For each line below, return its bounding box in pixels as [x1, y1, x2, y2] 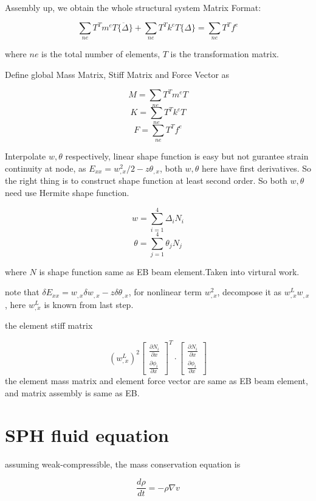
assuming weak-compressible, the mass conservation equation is [5, 457, 241, 470]
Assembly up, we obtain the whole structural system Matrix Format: [5, 1, 261, 13]
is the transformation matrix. [170, 47, 280, 60]
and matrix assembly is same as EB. [5, 386, 140, 399]
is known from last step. [44, 298, 134, 310]
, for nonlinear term [128, 286, 202, 298]
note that [5, 286, 39, 298]
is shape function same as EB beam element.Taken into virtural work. [39, 265, 300, 278]
